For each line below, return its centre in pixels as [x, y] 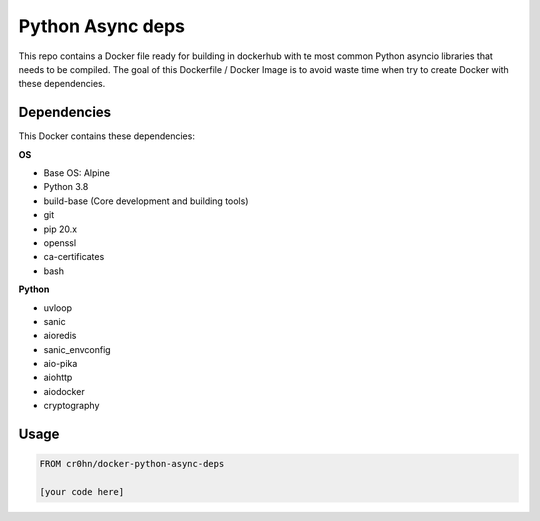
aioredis [60, 336]
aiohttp [58, 377]
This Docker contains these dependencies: [106, 136]
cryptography [71, 406]
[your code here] [82, 492]
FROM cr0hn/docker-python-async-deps [132, 464]
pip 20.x [60, 229]
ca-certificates [74, 257]
